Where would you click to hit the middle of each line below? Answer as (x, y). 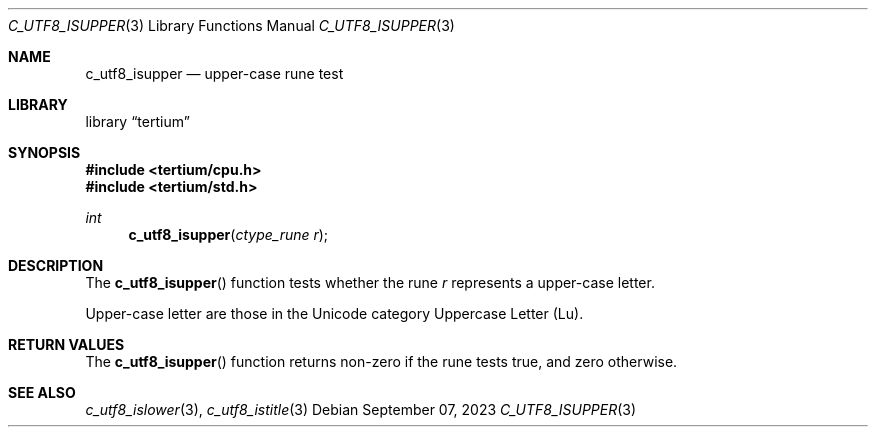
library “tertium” (137, 121)
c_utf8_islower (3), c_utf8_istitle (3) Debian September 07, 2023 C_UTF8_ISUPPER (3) (361, 409)
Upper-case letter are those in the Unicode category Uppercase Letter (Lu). (334, 313)
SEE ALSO (42, 392)
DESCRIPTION (56, 265)
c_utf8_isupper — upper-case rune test (214, 73)
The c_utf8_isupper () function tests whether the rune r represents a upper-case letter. (370, 282)
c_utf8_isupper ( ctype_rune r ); (228, 234)
